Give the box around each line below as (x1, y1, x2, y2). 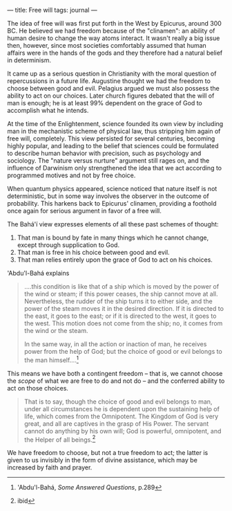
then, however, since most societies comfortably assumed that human (7, 42, 207, 49)
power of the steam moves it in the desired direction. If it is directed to (23, 305, 224, 312)
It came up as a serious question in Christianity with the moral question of (7, 69, 217, 78)
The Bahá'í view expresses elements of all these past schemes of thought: (7, 220, 219, 228)
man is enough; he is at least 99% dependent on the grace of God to (7, 99, 202, 107)
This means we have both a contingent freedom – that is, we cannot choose (7, 369, 223, 377)
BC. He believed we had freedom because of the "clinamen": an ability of (7, 27, 215, 35)
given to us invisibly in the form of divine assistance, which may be (7, 456, 198, 465)
